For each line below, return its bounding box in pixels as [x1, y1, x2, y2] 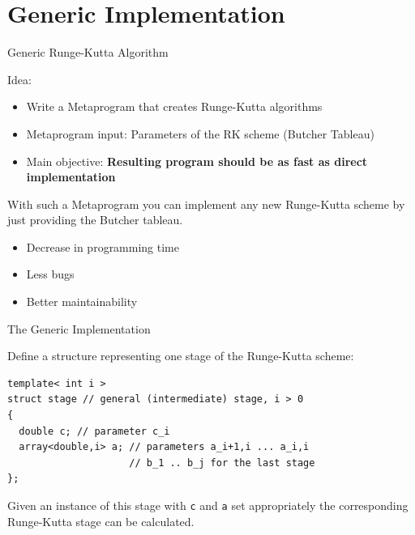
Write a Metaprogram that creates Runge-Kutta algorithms [26, 98, 323, 115]
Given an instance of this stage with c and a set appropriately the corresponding [7, 497, 409, 513]
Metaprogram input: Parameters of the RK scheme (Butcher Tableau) [26, 125, 374, 142]
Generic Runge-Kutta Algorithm [7, 44, 169, 61]
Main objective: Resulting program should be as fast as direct [26, 152, 368, 169]
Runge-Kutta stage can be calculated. [7, 512, 195, 529]
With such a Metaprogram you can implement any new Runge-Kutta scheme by [7, 195, 405, 212]
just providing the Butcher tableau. [7, 211, 183, 228]
